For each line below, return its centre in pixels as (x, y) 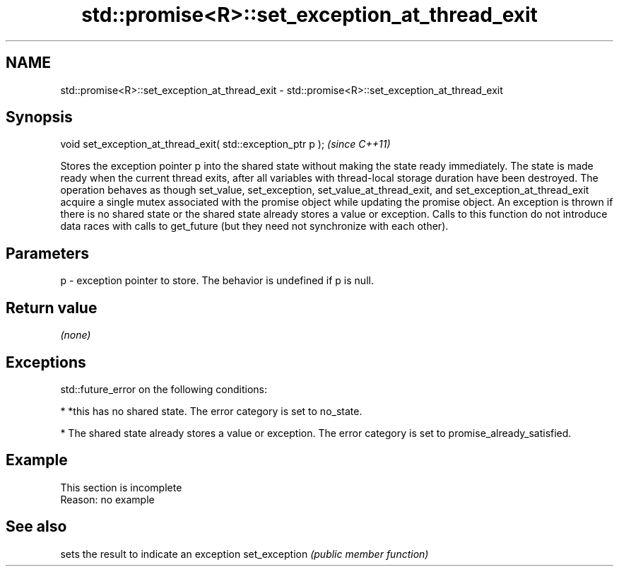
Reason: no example (107, 499)
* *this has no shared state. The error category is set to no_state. (211, 411)
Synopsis (39, 117)
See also (36, 527)
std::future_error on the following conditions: (164, 389)
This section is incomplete (121, 487)
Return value (52, 308)
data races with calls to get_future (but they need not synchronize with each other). (254, 226)
